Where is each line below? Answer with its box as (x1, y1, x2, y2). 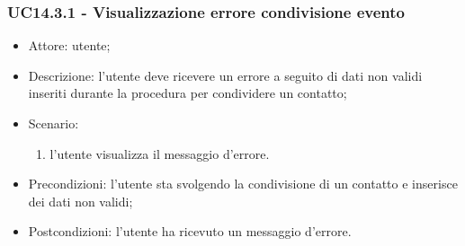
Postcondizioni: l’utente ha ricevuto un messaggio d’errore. (28, 222, 352, 241)
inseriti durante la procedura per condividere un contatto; (28, 83, 347, 102)
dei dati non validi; (28, 191, 133, 210)
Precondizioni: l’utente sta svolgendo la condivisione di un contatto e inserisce (28, 174, 458, 193)
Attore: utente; (28, 36, 111, 55)
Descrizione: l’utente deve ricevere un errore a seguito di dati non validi (28, 66, 423, 84)
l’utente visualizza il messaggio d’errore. (49, 144, 270, 163)
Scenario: (28, 114, 79, 132)
